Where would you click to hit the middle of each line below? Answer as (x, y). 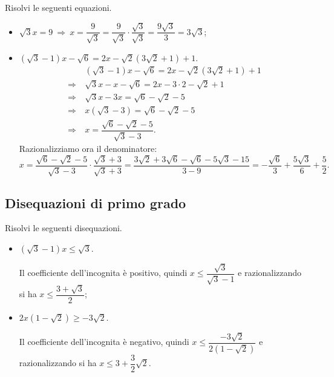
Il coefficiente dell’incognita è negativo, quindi (104, 342)
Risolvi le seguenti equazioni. (58, 7)
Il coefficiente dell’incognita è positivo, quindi (103, 273)
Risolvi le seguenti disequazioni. (64, 228)
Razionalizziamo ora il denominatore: (88, 149)
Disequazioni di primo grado (96, 202)
